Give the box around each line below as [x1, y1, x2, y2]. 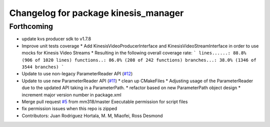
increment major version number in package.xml [21, 92, 122, 98]
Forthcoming [9, 22, 53, 31]
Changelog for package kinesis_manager [9, 7, 184, 18]
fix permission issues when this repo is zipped [21, 106, 117, 112]
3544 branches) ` [21, 64, 64, 70]
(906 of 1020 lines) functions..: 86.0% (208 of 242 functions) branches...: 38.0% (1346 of [21, 57, 257, 63]
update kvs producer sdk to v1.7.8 [21, 36, 91, 42]
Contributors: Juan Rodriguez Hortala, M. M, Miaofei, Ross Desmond [21, 113, 163, 119]
